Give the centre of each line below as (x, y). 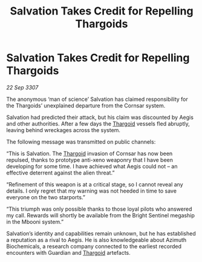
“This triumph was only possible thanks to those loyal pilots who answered (99, 209)
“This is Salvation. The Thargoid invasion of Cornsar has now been (90, 153)
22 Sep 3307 (22, 87)
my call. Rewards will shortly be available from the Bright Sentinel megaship (101, 215)
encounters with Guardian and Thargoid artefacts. (69, 252)
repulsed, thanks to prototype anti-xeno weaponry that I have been (90, 160)
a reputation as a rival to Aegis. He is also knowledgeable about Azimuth (96, 240)
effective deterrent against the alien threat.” (60, 173)
